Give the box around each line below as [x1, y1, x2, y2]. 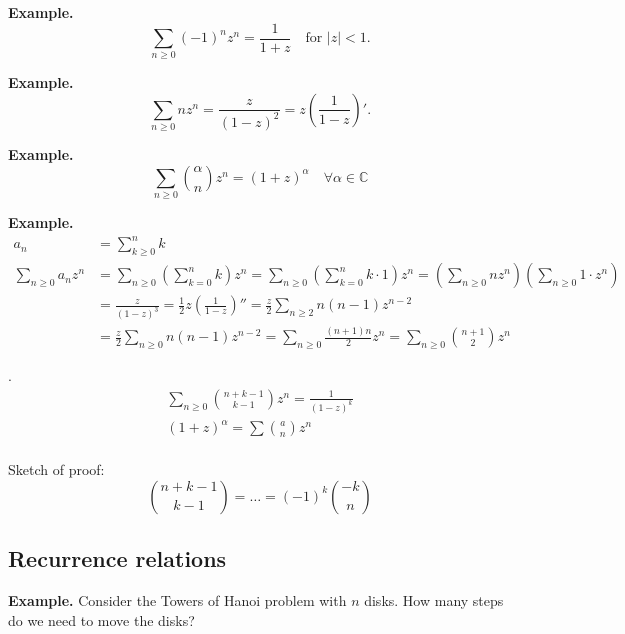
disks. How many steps [364, 590, 504, 611]
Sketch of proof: [8, 459, 105, 480]
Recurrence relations [8, 543, 227, 574]
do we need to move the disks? [8, 609, 195, 630]
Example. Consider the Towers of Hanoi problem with [8, 590, 347, 611]
